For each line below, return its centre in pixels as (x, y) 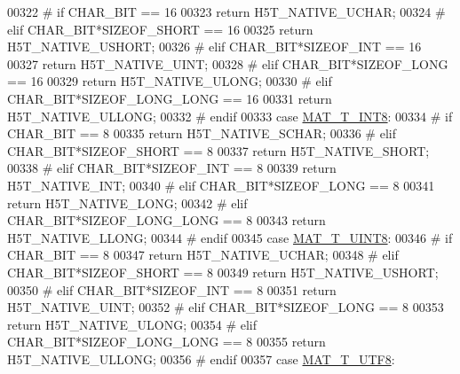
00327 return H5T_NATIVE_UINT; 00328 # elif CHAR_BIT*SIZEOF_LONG (228, 63)
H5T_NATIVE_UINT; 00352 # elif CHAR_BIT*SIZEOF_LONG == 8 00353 (226, 307)
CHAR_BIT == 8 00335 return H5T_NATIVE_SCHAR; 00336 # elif (202, 133)
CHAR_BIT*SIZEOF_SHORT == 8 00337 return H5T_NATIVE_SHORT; (218, 150)
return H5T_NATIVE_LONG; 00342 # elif (127, 203)
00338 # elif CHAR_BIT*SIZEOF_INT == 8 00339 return (172, 168)
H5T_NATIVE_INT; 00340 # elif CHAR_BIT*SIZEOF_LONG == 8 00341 (221, 185)
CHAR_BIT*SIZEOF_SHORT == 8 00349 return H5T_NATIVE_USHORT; (223, 272)
